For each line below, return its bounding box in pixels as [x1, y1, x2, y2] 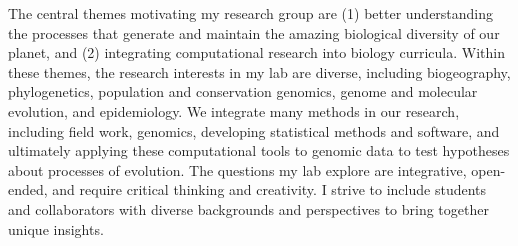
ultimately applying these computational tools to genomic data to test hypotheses [8, 140, 510, 161]
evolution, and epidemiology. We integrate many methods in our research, [8, 100, 460, 121]
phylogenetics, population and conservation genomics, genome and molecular [8, 81, 478, 102]
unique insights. [8, 218, 104, 239]
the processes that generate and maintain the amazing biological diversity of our [8, 22, 500, 43]
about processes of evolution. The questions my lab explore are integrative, [8, 159, 467, 180]
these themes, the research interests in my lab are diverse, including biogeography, [8, 61, 511, 82]
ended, [8, 179, 48, 200]
